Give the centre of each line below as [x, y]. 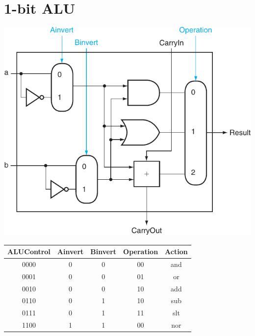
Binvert [103, 252]
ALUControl [29, 252]
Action [176, 252]
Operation [141, 252]
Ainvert [70, 252]
